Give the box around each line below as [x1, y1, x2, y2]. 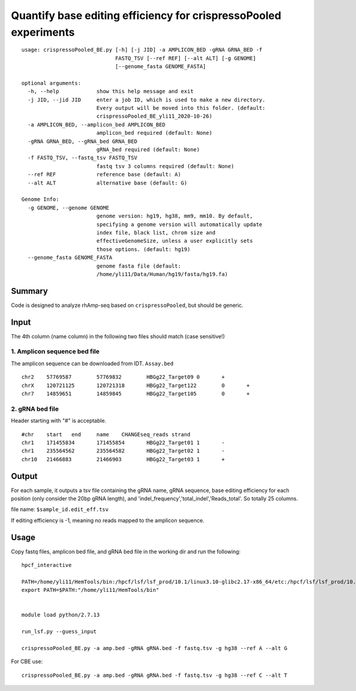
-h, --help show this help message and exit [27, 88, 194, 95]
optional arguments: [21, 80, 81, 86]
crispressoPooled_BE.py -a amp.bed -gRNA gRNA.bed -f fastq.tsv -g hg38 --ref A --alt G [21, 645, 288, 651]
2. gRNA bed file [11, 404, 59, 413]
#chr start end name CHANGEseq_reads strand [21, 431, 191, 438]
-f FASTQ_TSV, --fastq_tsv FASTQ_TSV [27, 154, 138, 161]
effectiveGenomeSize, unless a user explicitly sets [96, 237, 253, 245]
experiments [11, 26, 75, 39]
